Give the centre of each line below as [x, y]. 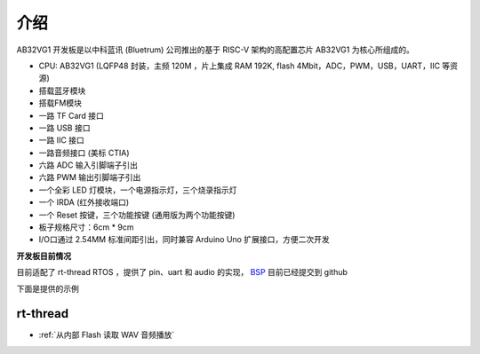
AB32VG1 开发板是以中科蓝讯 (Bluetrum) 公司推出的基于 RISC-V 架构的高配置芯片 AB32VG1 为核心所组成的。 [216, 50]
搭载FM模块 [60, 103]
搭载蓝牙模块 [62, 90]
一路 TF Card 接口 [71, 115]
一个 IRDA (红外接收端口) [84, 202]
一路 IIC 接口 [61, 140]
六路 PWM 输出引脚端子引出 [90, 177]
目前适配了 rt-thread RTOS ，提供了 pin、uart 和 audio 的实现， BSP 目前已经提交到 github [182, 272]
